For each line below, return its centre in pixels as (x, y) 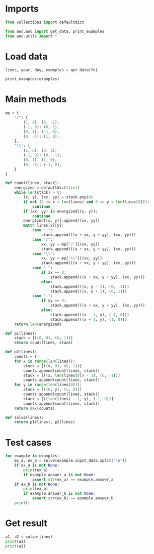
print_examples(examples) (32, 79)
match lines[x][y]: (44, 226)
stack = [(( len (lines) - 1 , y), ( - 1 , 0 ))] (68, 399)
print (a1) (16, 541)
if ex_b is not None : (37, 484)
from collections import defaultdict (45, 22)
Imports (22, 9)
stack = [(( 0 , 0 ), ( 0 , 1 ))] (44, 338)
